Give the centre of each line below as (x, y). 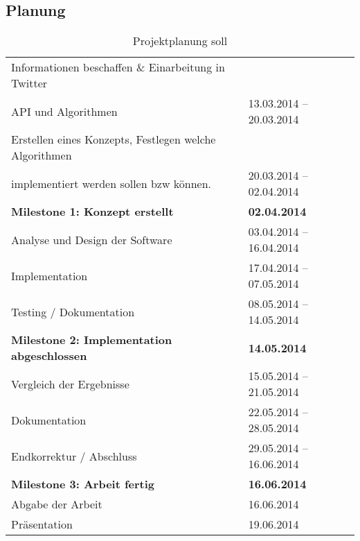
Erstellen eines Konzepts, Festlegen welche (114, 139)
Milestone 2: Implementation (92, 340)
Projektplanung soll (180, 41)
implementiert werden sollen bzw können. (111, 183)
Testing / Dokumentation (73, 311)
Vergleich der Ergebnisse (70, 384)
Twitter (29, 83)
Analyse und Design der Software (92, 239)
